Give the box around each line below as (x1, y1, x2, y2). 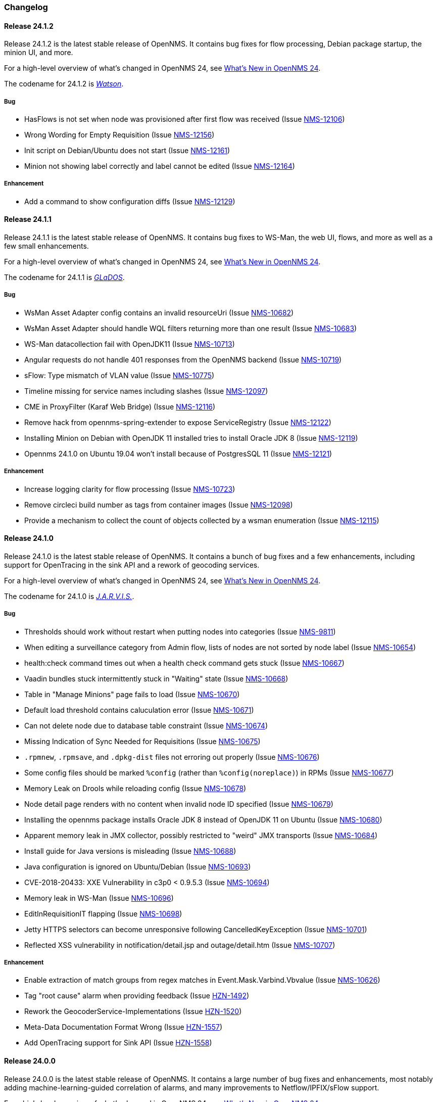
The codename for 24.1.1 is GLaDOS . (4, 273, 125, 282)
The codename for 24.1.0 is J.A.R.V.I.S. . (4, 591, 134, 601)
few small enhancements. (4, 242, 89, 250)
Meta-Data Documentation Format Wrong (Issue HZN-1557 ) (24, 1023, 223, 1032)
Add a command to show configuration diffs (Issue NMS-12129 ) (24, 197, 235, 206)
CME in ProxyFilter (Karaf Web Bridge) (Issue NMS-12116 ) (24, 402, 216, 411)
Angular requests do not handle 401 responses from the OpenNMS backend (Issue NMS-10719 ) (24, 355, 342, 364)
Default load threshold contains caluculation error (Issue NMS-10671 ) (24, 705, 254, 714)
